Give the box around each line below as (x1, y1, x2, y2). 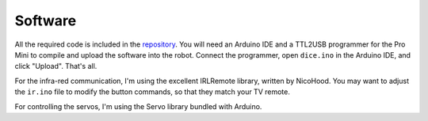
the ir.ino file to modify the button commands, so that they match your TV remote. (14, 87, 291, 96)
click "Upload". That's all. (14, 62, 97, 71)
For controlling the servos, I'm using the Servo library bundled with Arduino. (14, 101, 262, 111)
